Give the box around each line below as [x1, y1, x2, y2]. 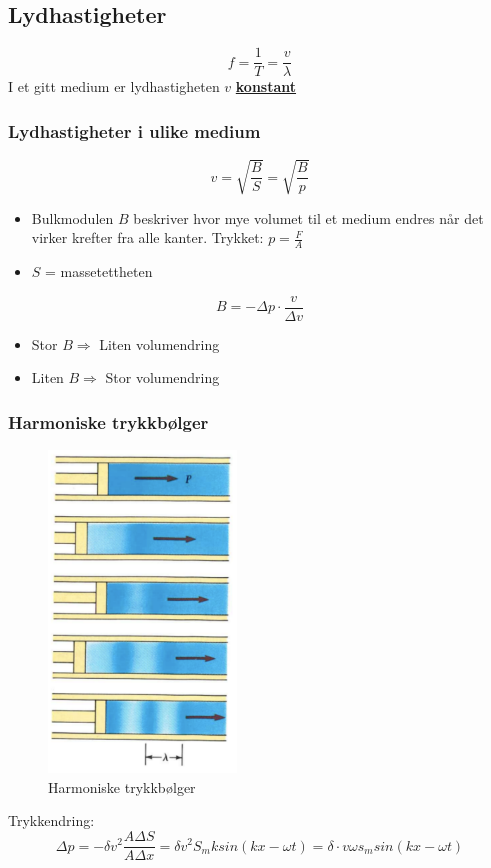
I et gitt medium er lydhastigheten [8, 76, 220, 97]
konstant [235, 76, 297, 97]
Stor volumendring [105, 367, 220, 388]
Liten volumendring [99, 333, 220, 354]
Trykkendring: [8, 810, 95, 831]
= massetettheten [45, 261, 153, 282]
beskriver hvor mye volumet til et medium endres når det [133, 207, 484, 228]
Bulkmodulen [31, 207, 114, 228]
